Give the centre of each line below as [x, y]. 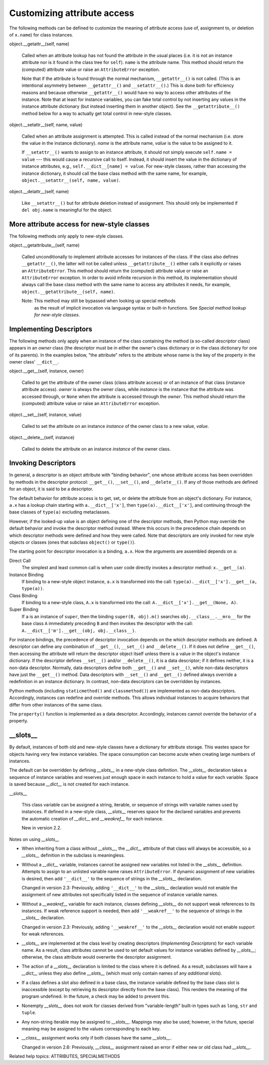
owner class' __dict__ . [34, 362]
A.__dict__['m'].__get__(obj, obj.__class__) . [79, 630]
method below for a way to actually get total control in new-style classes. [97, 113]
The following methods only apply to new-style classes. [67, 236]
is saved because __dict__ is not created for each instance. [69, 784]
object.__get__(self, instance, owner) [47, 371]
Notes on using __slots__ [34, 839]
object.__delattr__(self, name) [39, 192]
